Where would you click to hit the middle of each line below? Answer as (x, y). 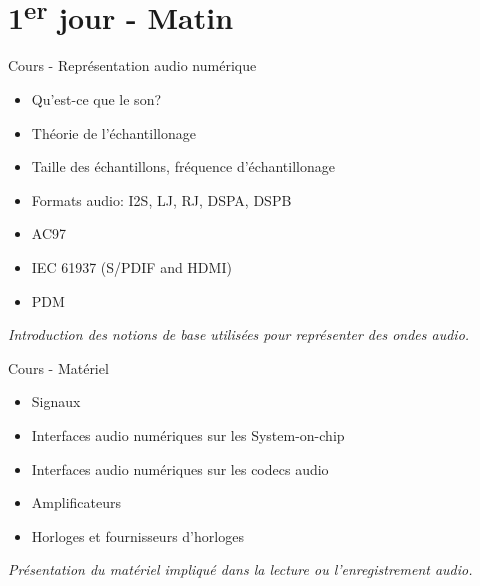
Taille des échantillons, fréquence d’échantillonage (183, 166)
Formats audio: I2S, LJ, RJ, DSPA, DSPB (161, 199)
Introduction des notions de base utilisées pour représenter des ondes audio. (239, 334)
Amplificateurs (76, 502)
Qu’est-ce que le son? (96, 99)
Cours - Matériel (58, 367)
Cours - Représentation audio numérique (132, 65)
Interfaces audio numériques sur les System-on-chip (188, 434)
